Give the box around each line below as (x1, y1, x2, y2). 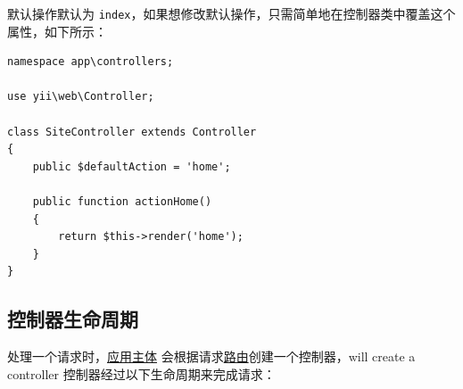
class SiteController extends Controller (7, 125, 257, 138)
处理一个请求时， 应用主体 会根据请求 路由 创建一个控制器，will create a (7, 347, 416, 366)
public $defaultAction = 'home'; (32, 160, 231, 173)
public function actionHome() (32, 195, 212, 208)
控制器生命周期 (7, 305, 138, 333)
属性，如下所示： (7, 21, 107, 40)
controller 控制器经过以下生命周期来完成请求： (7, 364, 276, 383)
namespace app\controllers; (7, 55, 174, 69)
